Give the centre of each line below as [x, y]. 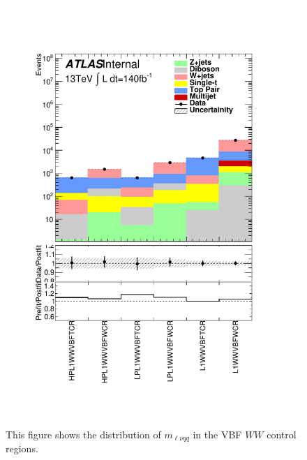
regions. [22, 448]
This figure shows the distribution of [83, 434]
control [282, 434]
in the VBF [217, 434]
